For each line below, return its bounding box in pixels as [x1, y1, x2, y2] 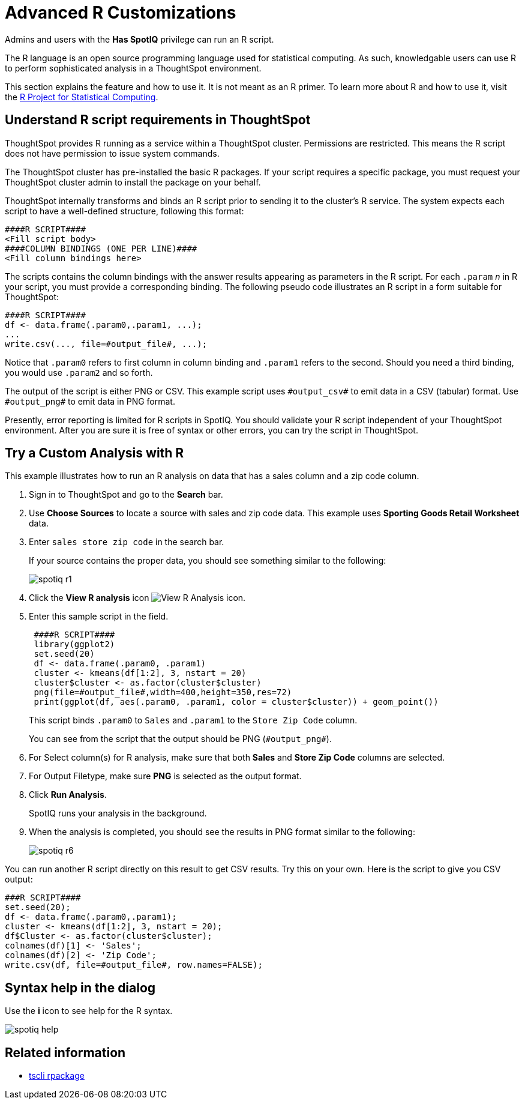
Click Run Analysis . [29, 789, 107, 800]
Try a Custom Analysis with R [5, 445, 184, 461]
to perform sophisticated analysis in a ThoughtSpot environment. [5, 62, 262, 73]
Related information [5, 1045, 126, 1060]
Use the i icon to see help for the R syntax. [5, 1006, 173, 1016]
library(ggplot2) [34, 639, 115, 650]
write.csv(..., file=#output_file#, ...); [5, 339, 208, 349]
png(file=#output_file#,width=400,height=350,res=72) [34, 687, 292, 698]
